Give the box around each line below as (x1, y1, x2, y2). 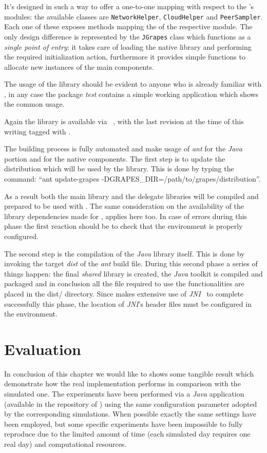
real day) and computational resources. (4, 439, 127, 449)
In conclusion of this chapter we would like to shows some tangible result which (4, 368, 254, 379)
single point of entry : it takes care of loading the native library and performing (4, 41, 252, 52)
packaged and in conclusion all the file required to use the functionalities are (4, 278, 244, 289)
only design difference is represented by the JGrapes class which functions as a (4, 31, 251, 42)
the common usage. (4, 99, 65, 109)
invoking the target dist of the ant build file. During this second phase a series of (4, 258, 258, 269)
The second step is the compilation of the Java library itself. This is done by (4, 248, 245, 259)
